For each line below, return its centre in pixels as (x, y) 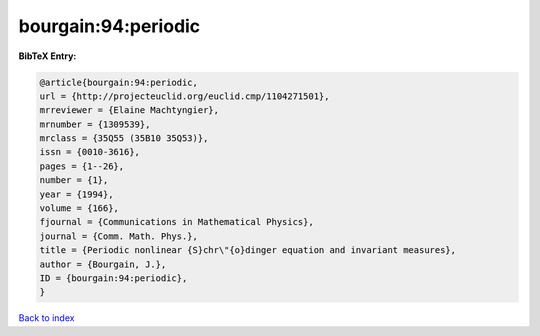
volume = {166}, (79, 208)
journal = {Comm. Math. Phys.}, (119, 236)
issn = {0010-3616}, (89, 152)
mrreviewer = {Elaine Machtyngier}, (129, 110)
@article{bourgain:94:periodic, (119, 82)
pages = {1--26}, (82, 166)
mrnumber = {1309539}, (95, 124)
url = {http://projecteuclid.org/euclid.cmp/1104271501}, (184, 96)
